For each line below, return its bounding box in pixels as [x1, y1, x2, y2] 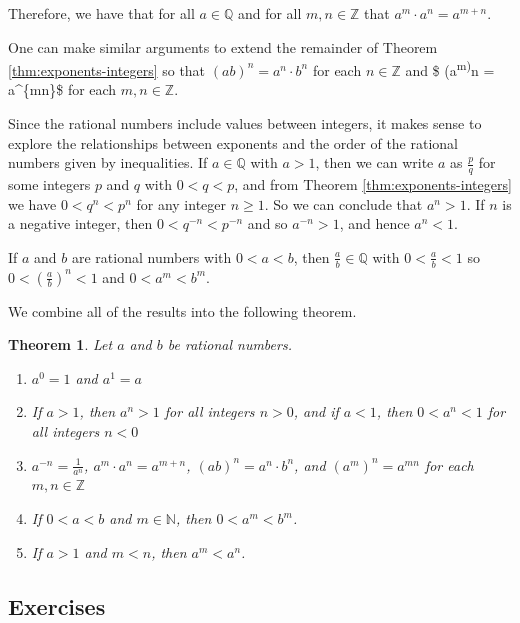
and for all [237, 3, 302, 23]
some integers [8, 174, 91, 195]
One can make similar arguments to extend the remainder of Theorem [8, 36, 438, 57]
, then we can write [315, 152, 434, 173]
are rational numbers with [71, 246, 232, 267]
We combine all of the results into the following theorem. [8, 300, 357, 321]
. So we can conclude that [264, 193, 423, 214]
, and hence [339, 213, 410, 234]
